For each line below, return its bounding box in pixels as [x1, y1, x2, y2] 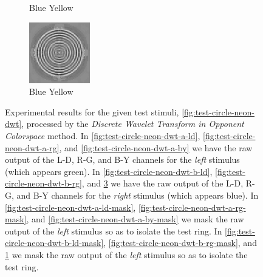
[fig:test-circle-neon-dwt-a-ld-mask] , [5, 200, 136, 213]
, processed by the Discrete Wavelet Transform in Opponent [21, 117, 244, 130]
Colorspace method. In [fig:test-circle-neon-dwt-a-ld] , [5, 129, 200, 142]
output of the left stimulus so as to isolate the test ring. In [5, 224, 222, 237]
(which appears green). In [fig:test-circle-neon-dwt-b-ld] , [5, 165, 213, 177]
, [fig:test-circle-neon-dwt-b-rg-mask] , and [103, 236, 257, 249]
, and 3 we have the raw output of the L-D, [81, 177, 244, 190]
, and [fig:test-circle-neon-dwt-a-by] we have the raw [59, 141, 253, 154]
